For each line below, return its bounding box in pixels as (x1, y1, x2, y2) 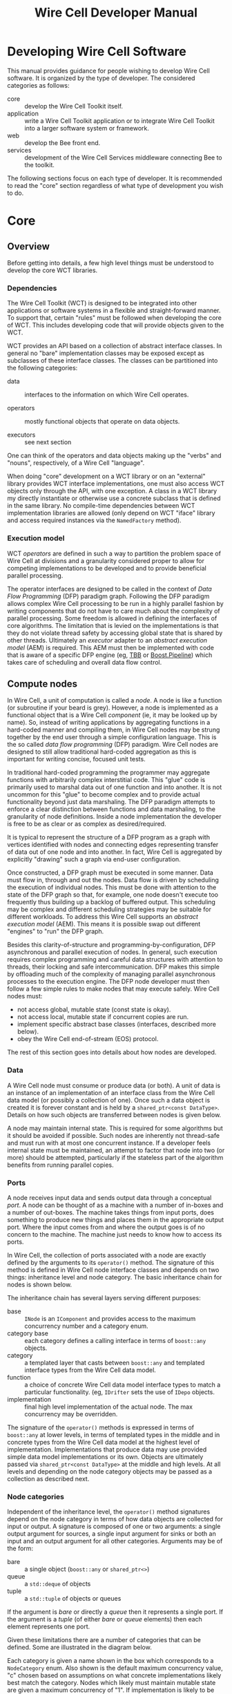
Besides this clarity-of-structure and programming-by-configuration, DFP (7, 941, 216, 949)
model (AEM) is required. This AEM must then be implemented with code (7, 643, 214, 651)
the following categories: (7, 364, 78, 372)
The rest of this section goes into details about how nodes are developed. (7, 1048, 217, 1056)
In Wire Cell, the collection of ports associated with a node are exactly (7, 1250, 206, 1259)
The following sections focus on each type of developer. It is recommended (7, 174, 222, 182)
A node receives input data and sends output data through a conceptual (7, 1193, 212, 1201)
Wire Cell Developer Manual (34, 5, 198, 21)
